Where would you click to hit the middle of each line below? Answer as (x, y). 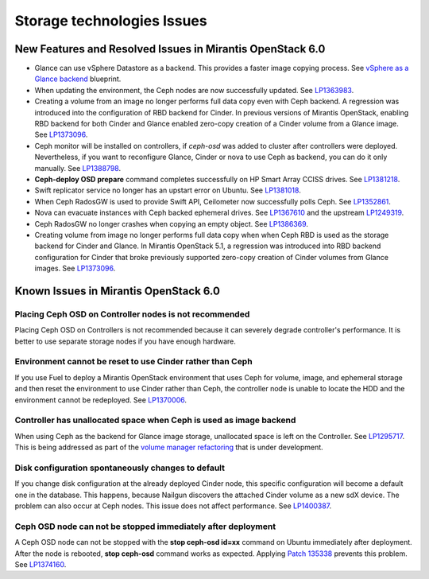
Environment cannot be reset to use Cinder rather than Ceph (134, 362)
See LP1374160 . (41, 564)
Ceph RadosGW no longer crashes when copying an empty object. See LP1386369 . (172, 223)
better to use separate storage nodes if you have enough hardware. (125, 341)
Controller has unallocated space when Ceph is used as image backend (155, 420)
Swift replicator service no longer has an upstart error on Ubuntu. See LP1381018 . (168, 190)
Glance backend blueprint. (78, 79)
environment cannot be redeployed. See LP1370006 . (100, 400)
